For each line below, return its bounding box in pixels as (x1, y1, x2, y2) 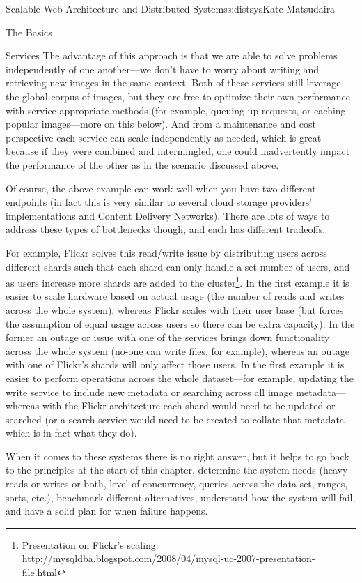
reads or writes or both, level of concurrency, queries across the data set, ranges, (6, 476, 348, 491)
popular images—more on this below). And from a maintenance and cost (6, 116, 317, 131)
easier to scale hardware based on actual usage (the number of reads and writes (6, 289, 345, 303)
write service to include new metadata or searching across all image (6, 384, 293, 399)
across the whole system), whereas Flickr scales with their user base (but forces (6, 302, 344, 317)
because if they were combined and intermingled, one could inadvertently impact (6, 144, 350, 158)
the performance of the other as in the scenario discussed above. (6, 157, 279, 172)
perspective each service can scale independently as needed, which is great (6, 130, 322, 144)
